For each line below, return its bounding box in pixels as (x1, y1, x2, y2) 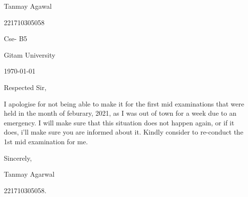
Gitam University (4, 49, 56, 60)
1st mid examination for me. (4, 136, 88, 146)
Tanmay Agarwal (4, 169, 55, 179)
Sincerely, (4, 152, 32, 163)
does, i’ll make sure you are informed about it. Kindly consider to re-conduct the (4, 127, 244, 137)
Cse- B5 (4, 33, 28, 44)
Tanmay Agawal (4, 1, 52, 11)
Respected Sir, (4, 82, 46, 92)
